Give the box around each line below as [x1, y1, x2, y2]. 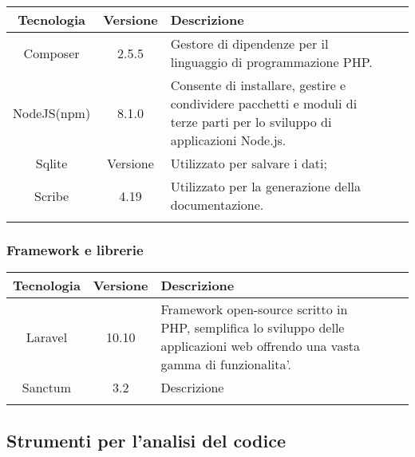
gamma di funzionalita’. [160, 355, 292, 374]
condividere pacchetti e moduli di [170, 94, 358, 112]
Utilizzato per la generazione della [170, 177, 362, 195]
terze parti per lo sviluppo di [170, 112, 332, 131]
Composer [23, 43, 80, 62]
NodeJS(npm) [13, 103, 91, 122]
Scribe [34, 186, 69, 205]
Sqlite [35, 154, 68, 172]
